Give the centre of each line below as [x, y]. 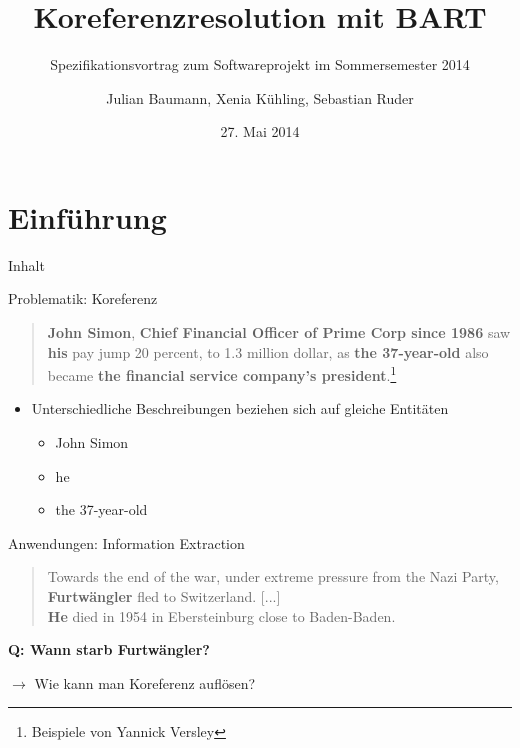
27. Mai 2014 [260, 131]
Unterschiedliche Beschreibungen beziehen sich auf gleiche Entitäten [240, 408]
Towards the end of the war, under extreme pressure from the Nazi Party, [273, 576]
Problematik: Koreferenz [83, 298]
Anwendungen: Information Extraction [126, 542]
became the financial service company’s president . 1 [222, 373]
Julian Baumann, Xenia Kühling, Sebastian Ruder [260, 97]
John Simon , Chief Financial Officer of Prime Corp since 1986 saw [279, 332]
